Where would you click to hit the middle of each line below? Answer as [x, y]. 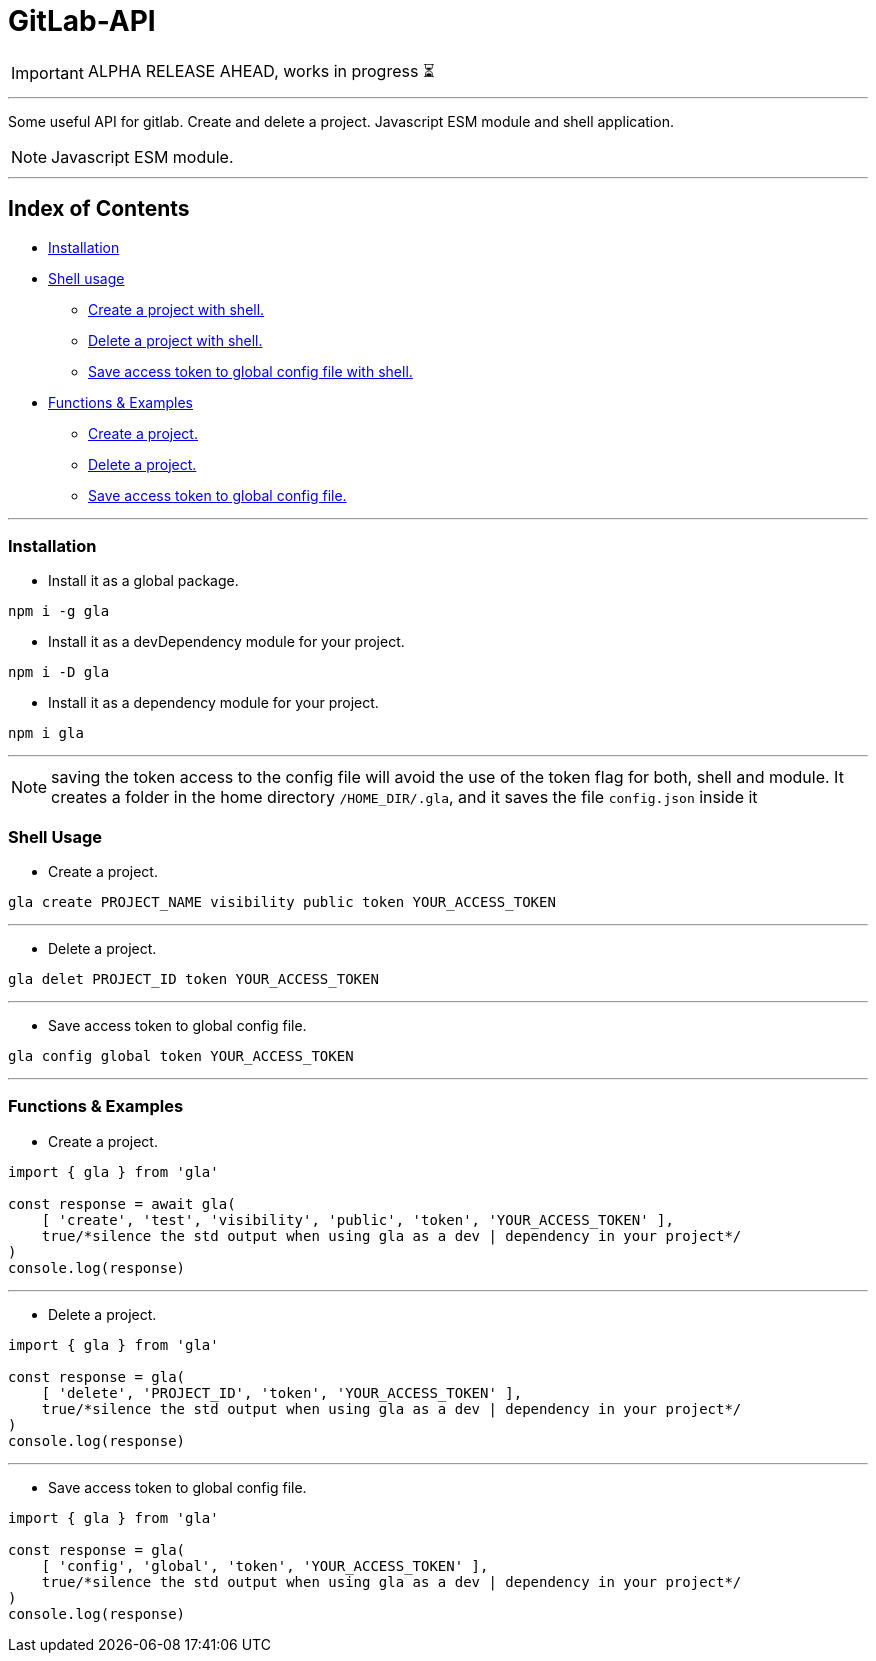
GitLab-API [82, 21]
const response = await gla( [122, 1203]
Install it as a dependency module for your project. [213, 703]
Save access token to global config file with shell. [250, 371]
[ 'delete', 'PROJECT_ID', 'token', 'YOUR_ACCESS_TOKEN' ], [282, 1392]
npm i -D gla [59, 672]
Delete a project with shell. [175, 340]
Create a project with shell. [176, 309]
